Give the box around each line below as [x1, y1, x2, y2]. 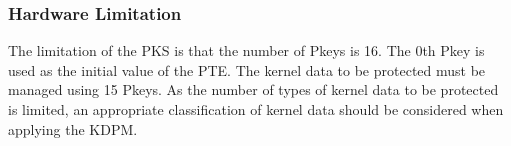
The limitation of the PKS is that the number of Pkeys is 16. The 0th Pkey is [8, 40, 485, 61]
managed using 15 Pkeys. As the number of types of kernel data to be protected [8, 79, 499, 100]
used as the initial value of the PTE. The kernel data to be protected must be [8, 59, 486, 80]
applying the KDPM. [8, 118, 138, 139]
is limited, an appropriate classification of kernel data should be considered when [8, 99, 504, 119]
